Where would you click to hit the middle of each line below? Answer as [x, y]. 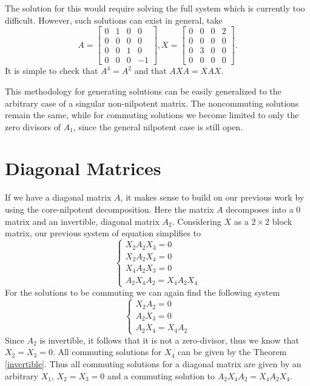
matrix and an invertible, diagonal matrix [82, 221]
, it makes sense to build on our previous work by [212, 197]
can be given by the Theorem [232, 352]
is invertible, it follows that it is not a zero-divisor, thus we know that [169, 340]
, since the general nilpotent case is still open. [158, 126]
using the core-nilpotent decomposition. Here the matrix [110, 209]
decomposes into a [260, 209]
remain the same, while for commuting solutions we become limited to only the [152, 115]
